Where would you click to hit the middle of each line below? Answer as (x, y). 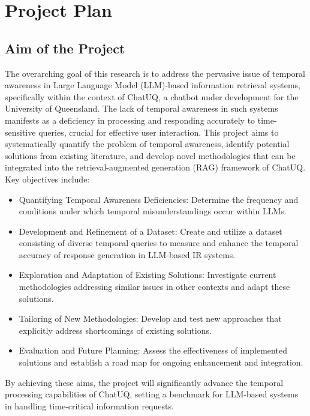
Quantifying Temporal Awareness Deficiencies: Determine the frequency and (159, 199)
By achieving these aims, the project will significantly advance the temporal (144, 382)
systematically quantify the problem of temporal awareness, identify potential (147, 144)
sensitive (20, 132)
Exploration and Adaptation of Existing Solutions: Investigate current (148, 275)
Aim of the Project (65, 48)
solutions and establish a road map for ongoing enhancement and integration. (161, 362)
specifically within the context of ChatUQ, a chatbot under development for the (152, 96)
